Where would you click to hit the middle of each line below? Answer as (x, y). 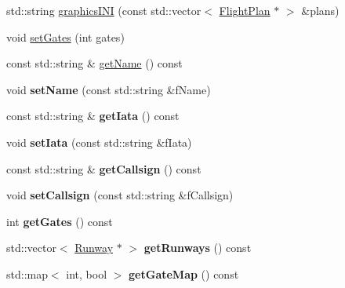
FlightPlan (245, 10)
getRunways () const (198, 248)
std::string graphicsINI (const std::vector (104, 10)
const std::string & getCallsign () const (104, 168)
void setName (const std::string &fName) (109, 89)
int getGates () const (60, 221)
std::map (27, 273)
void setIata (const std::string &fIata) (99, 142)
